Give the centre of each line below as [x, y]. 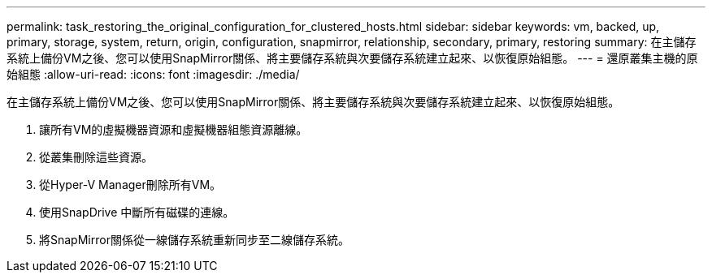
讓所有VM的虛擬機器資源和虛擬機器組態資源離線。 [174, 129]
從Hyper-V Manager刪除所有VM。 [130, 185]
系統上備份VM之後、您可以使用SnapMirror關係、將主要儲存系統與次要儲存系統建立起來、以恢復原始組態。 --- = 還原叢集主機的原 [352, 58]
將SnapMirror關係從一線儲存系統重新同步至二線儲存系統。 [194, 240]
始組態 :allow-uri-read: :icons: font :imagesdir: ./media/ [153, 74]
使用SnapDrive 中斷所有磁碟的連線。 [137, 212]
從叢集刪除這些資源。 [96, 157]
